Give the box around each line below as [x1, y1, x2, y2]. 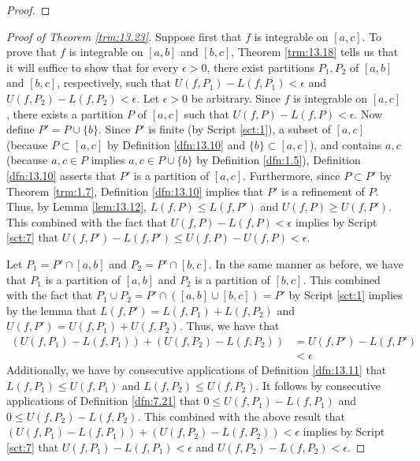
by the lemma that [6, 302, 97, 318]
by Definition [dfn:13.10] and [106, 136, 246, 152]
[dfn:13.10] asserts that [6, 167, 117, 183]
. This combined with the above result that [137, 407, 345, 424]
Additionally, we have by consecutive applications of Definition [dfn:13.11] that [6, 361, 387, 377]
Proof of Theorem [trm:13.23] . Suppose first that [6, 28, 242, 44]
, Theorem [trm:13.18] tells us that [231, 43, 399, 60]
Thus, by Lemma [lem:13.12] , [6, 198, 147, 215]
